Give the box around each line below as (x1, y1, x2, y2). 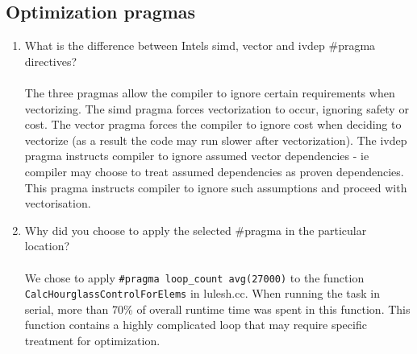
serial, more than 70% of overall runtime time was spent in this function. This (24, 300, 411, 317)
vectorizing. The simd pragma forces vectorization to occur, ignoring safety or (24, 100, 409, 117)
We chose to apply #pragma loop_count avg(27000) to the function (24, 269, 365, 286)
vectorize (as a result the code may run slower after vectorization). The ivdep (24, 131, 407, 148)
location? (24, 237, 70, 254)
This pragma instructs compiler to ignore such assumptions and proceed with (24, 179, 407, 196)
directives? (24, 52, 77, 69)
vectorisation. (24, 195, 91, 212)
